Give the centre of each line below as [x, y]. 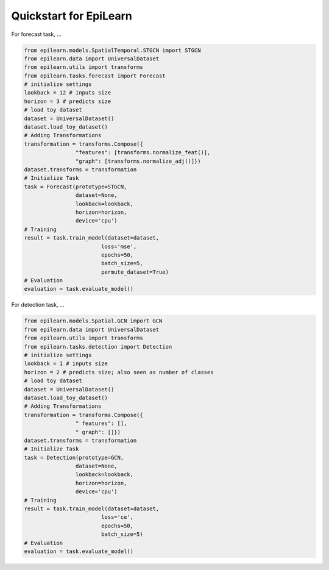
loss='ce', [117, 517]
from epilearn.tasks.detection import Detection [98, 347]
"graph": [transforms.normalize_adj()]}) [138, 161]
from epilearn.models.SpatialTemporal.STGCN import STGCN [112, 50]
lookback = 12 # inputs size [68, 93]
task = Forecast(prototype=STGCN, [76, 187]
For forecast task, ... [37, 34]
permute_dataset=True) [135, 272]
